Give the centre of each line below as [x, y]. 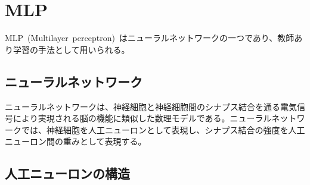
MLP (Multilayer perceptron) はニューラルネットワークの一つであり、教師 [150, 38]
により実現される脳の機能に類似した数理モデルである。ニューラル [142, 118]
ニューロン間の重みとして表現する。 [76, 141]
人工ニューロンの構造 [67, 173]
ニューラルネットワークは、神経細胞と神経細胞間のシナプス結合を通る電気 [151, 106]
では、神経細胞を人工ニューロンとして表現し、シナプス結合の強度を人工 [163, 129]
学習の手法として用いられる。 [71, 49]
